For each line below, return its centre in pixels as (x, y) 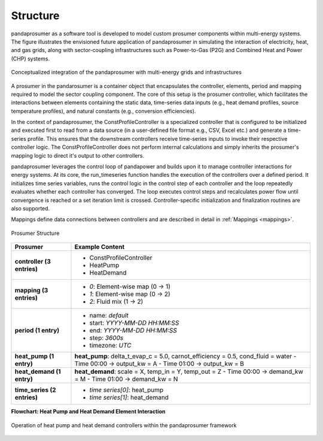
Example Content (100, 247)
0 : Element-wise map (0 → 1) (130, 286)
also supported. (31, 208)
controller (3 (33, 262)
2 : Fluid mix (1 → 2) (116, 301)
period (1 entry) (37, 331)
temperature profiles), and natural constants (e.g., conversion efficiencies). (103, 111)
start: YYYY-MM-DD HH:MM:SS (134, 323)
